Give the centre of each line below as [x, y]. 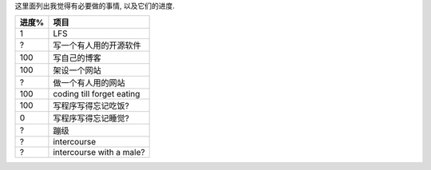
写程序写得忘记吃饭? [91, 106]
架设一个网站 [77, 70]
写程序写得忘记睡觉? [91, 118]
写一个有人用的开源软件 [97, 45]
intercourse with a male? [99, 152]
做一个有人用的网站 [89, 83]
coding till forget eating [97, 94]
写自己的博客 [77, 58]
